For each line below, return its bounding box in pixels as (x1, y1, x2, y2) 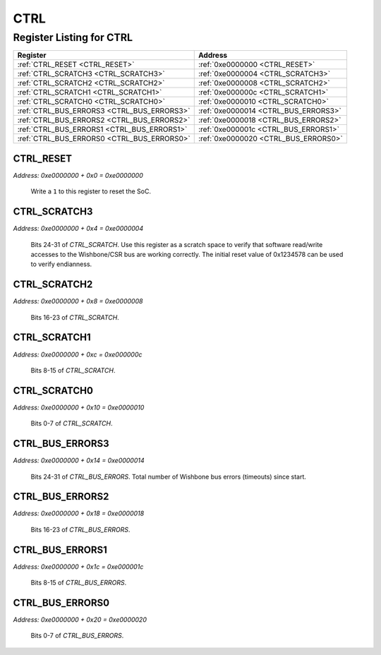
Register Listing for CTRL (13, 31, 133, 44)
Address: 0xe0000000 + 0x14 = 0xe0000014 (13, 456, 145, 465)
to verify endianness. (30, 260, 92, 268)
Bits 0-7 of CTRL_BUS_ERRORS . (30, 632, 124, 640)
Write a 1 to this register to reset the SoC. (30, 187, 152, 196)
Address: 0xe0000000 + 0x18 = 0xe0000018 (13, 509, 145, 518)
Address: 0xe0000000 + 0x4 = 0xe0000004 (13, 224, 144, 233)
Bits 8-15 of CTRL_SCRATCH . (30, 366, 116, 374)
